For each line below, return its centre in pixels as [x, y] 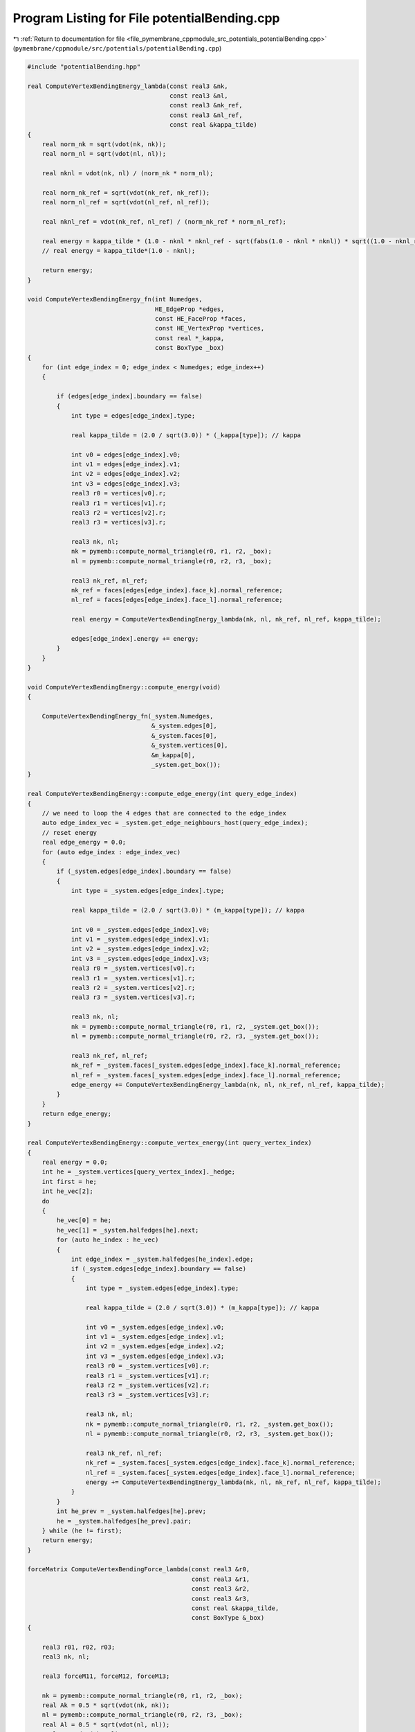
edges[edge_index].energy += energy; [135, 638]
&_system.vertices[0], [190, 745]
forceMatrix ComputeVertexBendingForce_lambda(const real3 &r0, [139, 1570]
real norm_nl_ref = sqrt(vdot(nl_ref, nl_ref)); [126, 202]
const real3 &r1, [221, 1579]
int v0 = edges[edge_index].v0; [126, 454]
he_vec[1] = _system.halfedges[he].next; [128, 1230]
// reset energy [69, 832]
